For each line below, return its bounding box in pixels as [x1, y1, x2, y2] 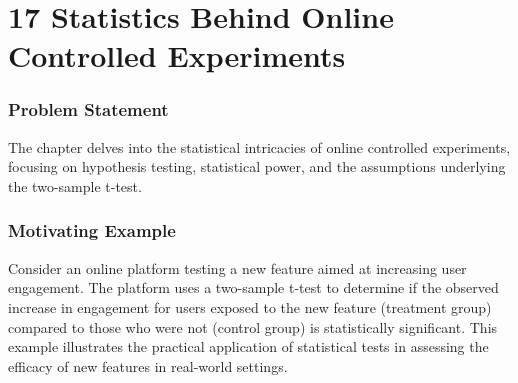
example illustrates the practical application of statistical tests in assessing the [8, 336, 489, 357]
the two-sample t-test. [8, 175, 142, 196]
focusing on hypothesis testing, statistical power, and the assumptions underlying [8, 156, 506, 177]
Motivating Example [8, 218, 176, 243]
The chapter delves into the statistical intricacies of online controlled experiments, [8, 136, 511, 157]
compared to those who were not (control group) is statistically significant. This [8, 316, 498, 337]
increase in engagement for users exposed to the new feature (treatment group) [8, 296, 492, 317]
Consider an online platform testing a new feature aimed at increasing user [8, 257, 467, 278]
